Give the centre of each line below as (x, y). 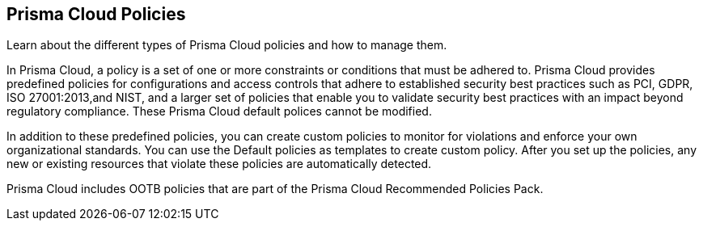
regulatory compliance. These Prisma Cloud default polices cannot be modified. (219, 111)
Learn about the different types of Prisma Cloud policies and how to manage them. (227, 45)
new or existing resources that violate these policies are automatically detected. (219, 164)
